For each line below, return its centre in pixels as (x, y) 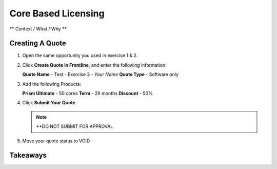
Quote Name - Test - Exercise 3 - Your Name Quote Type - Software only (101, 74)
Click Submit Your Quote (49, 103)
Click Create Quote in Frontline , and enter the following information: (94, 65)
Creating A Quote (38, 43)
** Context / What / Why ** (38, 29)
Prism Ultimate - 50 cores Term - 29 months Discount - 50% (88, 93)
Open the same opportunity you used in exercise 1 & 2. (80, 55)
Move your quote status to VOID (56, 141)
